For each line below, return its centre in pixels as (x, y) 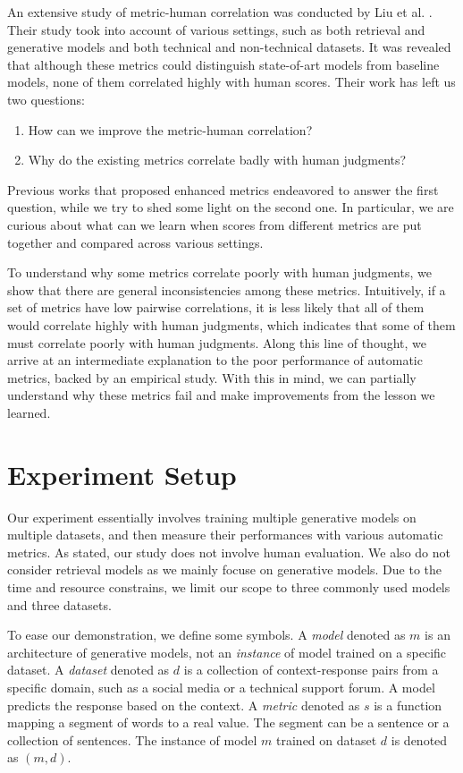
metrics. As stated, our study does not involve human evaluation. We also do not (229, 552)
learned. (29, 412)
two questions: (46, 99)
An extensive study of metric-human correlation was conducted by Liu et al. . (220, 12)
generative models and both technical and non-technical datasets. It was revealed (229, 47)
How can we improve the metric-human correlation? (170, 129)
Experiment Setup (122, 474)
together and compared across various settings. (135, 242)
